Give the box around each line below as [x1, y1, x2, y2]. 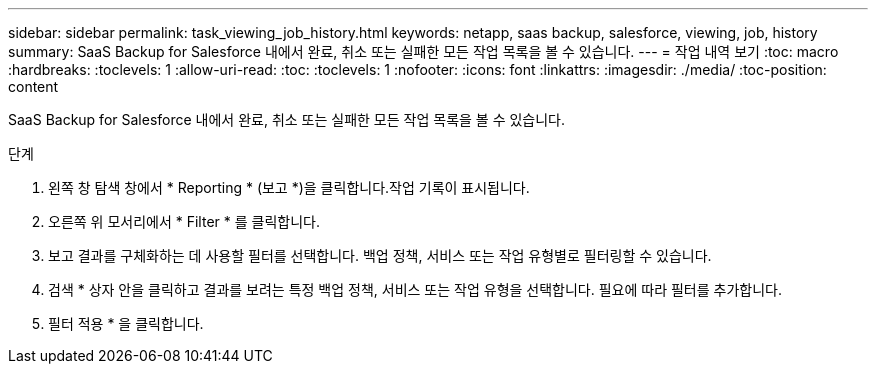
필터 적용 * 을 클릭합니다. [48, 315, 204, 332]
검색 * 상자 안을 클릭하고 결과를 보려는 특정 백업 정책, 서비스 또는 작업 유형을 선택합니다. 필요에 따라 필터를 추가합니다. [48, 281, 782, 298]
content [8, 78, 59, 95]
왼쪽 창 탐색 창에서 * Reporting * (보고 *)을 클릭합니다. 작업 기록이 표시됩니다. [48, 179, 530, 196]
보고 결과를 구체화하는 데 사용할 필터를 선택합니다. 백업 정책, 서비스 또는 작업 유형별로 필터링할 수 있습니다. [48, 247, 712, 264]
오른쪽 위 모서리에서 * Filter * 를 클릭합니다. [48, 213, 320, 230]
